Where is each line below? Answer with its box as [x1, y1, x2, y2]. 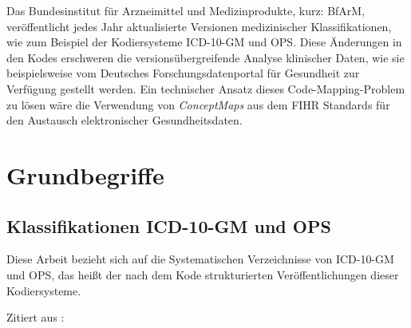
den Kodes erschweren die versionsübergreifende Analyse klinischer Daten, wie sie [6, 49, 405, 65]
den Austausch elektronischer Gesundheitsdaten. [6, 112, 243, 128]
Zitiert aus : [6, 309, 65, 326]
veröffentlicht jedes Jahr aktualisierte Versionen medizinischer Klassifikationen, [6, 18, 392, 34]
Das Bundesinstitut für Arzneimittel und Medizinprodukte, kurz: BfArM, [6, 2, 366, 18]
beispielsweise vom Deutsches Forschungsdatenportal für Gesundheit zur [6, 65, 360, 81]
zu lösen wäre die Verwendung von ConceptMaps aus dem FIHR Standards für [6, 96, 390, 113]
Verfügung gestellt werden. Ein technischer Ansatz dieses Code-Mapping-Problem [6, 80, 405, 97]
